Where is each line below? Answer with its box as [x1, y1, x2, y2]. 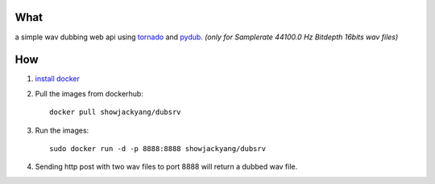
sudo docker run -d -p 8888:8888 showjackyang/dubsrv [49, 144, 266, 153]
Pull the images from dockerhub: [35, 88, 144, 98]
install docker [35, 74, 81, 84]
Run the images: [35, 125, 89, 135]
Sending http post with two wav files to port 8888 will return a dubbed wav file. [35, 162, 298, 172]
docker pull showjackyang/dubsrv [49, 108, 181, 117]
